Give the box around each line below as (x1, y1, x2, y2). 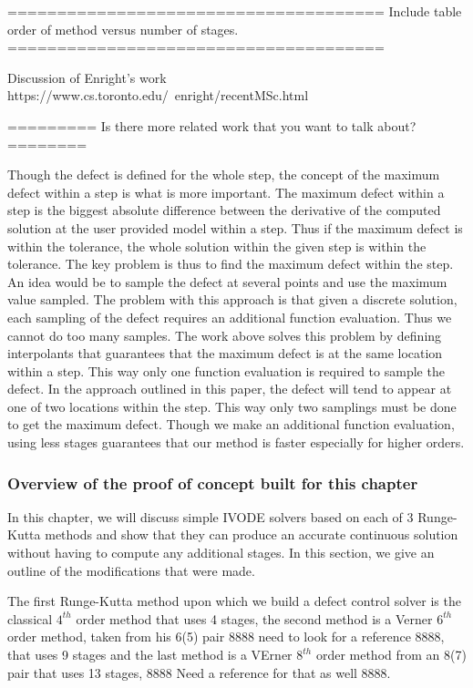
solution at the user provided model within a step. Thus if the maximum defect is (7, 218, 463, 237)
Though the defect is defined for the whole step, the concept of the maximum (7, 165, 440, 184)
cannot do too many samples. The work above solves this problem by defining (7, 325, 442, 344)
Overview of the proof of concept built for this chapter (7, 471, 418, 494)
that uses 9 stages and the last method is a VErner (7, 645, 293, 664)
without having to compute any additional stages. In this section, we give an (7, 543, 435, 562)
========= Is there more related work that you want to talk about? (7, 116, 416, 135)
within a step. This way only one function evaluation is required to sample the (7, 361, 445, 380)
